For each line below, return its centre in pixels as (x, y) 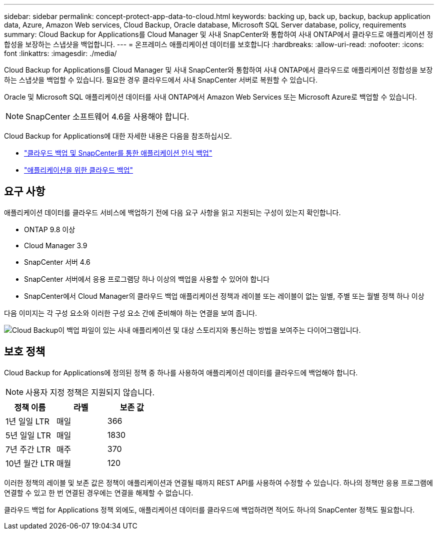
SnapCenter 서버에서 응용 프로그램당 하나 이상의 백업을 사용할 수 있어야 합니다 (147, 279)
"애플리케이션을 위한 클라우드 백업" (79, 170)
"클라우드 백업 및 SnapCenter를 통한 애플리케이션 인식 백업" (118, 153)
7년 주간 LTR (28, 449)
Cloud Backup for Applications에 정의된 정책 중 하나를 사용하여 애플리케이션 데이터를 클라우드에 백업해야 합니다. (181, 372)
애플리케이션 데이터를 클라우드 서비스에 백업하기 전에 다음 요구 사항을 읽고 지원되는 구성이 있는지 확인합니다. (172, 212)
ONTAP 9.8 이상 (50, 229)
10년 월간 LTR (30, 463)
